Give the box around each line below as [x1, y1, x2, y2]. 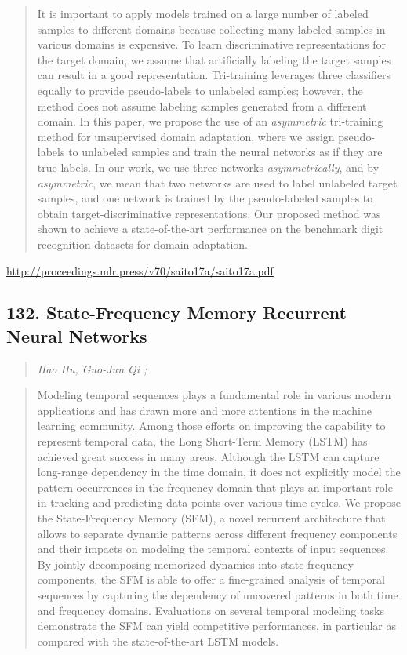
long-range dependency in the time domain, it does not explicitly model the [37, 464, 401, 480]
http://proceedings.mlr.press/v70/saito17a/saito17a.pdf [6, 262, 274, 278]
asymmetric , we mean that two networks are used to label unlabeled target [37, 174, 398, 191]
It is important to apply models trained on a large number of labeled [37, 5, 369, 21]
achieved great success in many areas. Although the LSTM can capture [37, 448, 380, 464]
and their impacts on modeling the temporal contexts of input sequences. [37, 540, 389, 557]
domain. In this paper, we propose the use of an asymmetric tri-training [37, 113, 383, 129]
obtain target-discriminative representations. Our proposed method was [37, 205, 381, 221]
